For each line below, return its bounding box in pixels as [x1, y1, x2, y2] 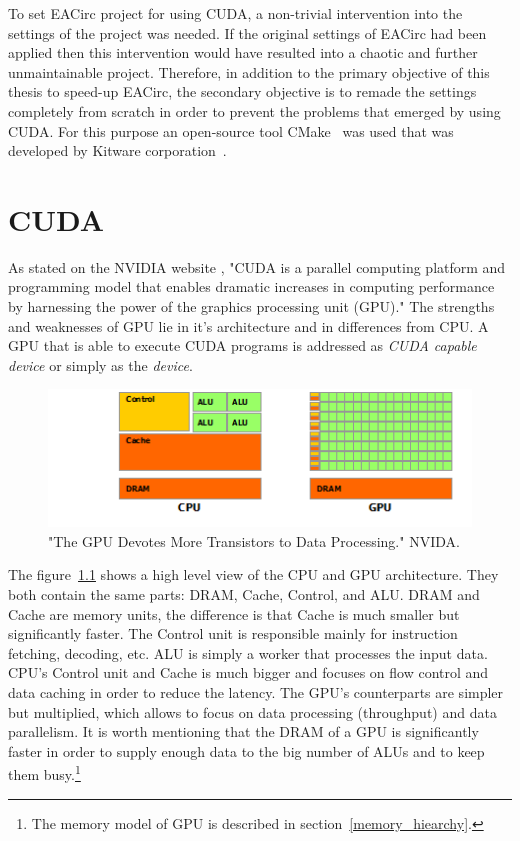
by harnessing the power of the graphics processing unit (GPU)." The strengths [8, 296, 495, 317]
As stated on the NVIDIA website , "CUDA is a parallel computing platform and [8, 256, 506, 277]
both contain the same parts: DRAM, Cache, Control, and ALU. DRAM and [8, 583, 480, 604]
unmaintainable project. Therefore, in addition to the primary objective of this [8, 61, 490, 82]
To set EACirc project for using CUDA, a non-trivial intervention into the [8, 3, 463, 23]
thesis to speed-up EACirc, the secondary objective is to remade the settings [8, 81, 477, 102]
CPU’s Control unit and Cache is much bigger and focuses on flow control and [8, 662, 489, 683]
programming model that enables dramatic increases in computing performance [8, 276, 495, 297]
